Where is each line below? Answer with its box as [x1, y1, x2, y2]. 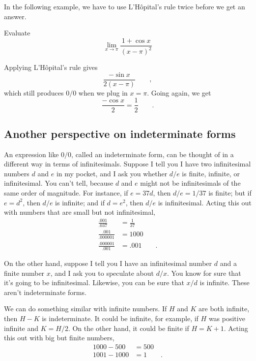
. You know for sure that [167, 267, 241, 278]
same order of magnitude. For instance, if [4, 188, 128, 198]
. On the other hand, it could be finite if [68, 323, 189, 333]
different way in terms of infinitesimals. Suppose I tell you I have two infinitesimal [4, 159, 251, 169]
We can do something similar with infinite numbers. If [4, 303, 167, 314]
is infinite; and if [55, 197, 105, 207]
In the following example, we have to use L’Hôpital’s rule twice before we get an [4, 1, 245, 11]
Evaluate [4, 28, 30, 38]
